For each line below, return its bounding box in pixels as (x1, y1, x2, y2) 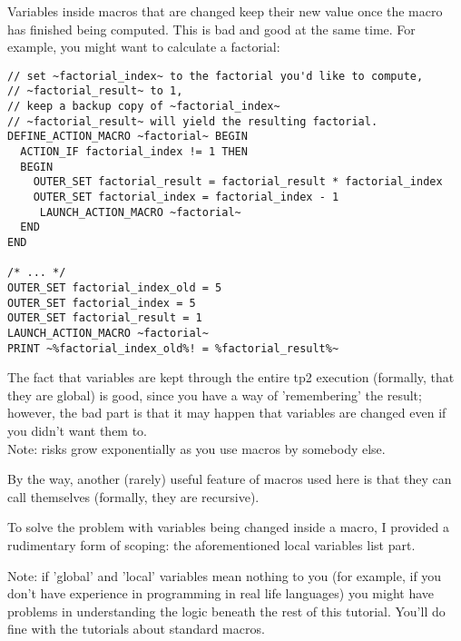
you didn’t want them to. (7, 421, 148, 440)
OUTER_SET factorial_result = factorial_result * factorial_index (33, 175, 443, 189)
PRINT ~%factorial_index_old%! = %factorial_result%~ (7, 341, 339, 355)
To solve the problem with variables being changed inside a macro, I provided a (7, 518, 449, 537)
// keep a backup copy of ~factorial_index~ (7, 100, 280, 113)
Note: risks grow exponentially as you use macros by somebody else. (7, 439, 386, 458)
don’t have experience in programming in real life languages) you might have (7, 584, 435, 603)
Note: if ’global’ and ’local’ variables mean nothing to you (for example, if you (7, 566, 442, 585)
